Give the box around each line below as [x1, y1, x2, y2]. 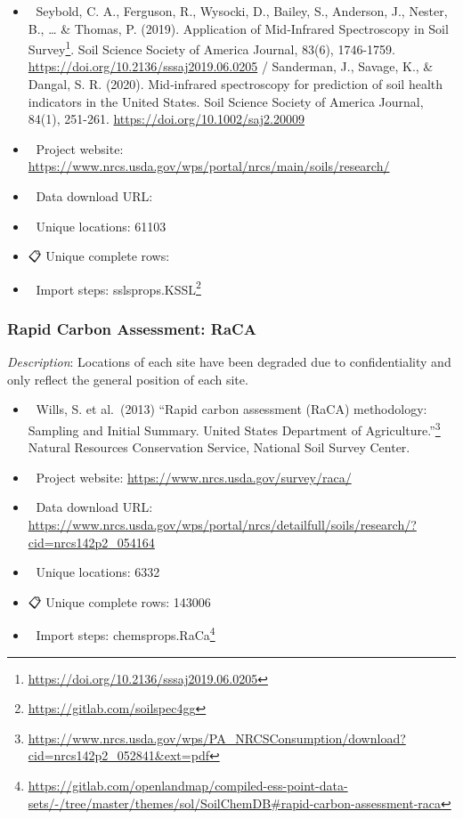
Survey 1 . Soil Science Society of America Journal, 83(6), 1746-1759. [28, 37, 395, 58]
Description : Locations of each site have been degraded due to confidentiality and [7, 353, 451, 371]
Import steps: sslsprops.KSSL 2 [36, 277, 201, 298]
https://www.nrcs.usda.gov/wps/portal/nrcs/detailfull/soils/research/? [28, 515, 417, 534]
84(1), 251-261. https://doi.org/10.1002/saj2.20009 [28, 109, 305, 128]
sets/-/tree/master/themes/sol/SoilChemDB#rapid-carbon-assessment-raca [28, 793, 441, 812]
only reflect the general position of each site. [7, 369, 248, 388]
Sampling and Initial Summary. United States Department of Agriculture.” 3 [28, 418, 441, 439]
